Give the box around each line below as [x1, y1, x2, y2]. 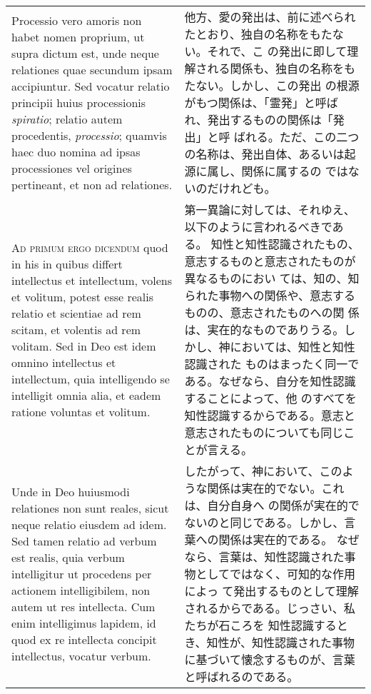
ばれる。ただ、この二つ [233, 129, 360, 145]
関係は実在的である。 [218, 531, 333, 548]
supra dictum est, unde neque [11, 44, 159, 61]
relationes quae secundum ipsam [11, 61, 173, 78]
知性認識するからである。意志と [184, 407, 355, 423]
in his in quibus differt [11, 255, 123, 272]
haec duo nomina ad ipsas [11, 143, 141, 160]
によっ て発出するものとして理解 [184, 583, 359, 599]
